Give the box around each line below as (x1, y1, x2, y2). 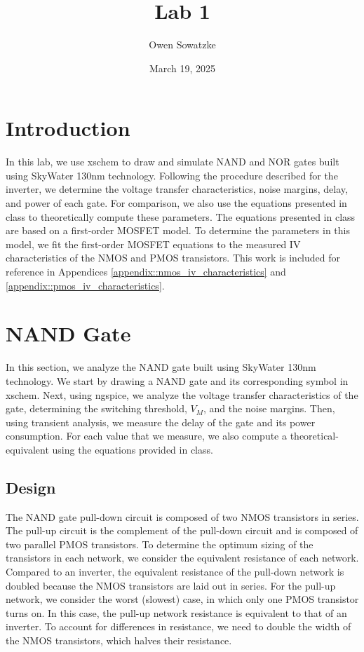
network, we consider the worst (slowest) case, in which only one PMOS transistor (6, 592, 359, 606)
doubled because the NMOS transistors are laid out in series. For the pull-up (6, 578, 336, 592)
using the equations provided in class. (52, 442, 213, 456)
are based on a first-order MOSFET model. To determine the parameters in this (6, 223, 350, 238)
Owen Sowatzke (149, 37, 216, 52)
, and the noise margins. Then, (203, 401, 335, 416)
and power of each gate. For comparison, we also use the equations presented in (6, 196, 347, 210)
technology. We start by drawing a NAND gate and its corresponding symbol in (6, 373, 349, 388)
